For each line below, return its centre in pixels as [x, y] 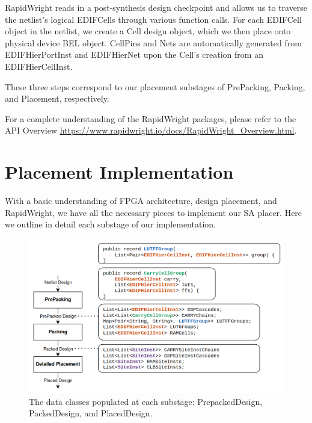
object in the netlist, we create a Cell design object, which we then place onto [148, 31]
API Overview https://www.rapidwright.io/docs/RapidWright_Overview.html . [151, 130]
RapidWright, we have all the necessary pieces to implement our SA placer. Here [154, 212]
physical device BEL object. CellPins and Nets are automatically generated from [153, 42]
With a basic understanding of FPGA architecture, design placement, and [141, 201]
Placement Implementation [119, 172]
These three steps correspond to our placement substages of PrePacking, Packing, [155, 86]
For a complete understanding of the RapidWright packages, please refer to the [151, 118]
